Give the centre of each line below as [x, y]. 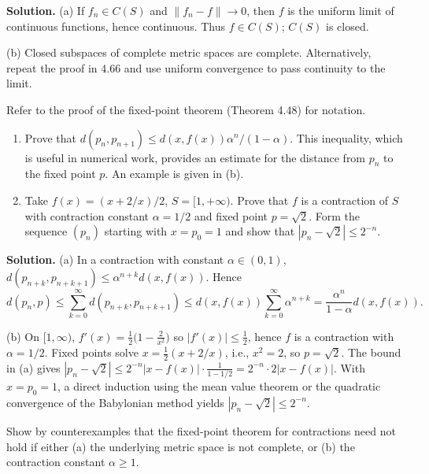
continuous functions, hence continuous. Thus [116, 26]
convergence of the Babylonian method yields [115, 402]
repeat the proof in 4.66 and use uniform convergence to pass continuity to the [196, 67]
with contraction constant [87, 215]
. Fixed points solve [91, 352]
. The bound [371, 352]
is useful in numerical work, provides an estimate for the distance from [195, 157]
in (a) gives [33, 367]
